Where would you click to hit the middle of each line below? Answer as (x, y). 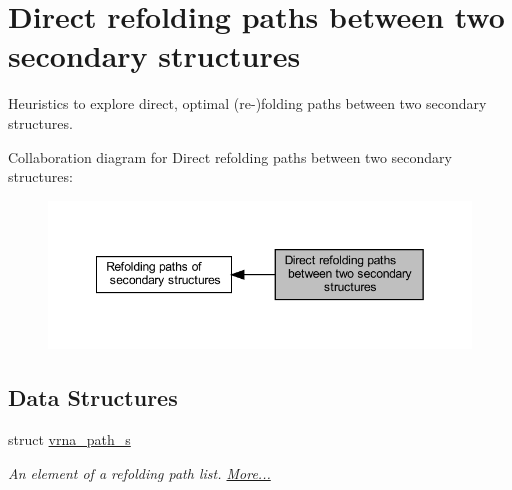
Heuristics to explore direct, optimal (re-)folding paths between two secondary (247, 103)
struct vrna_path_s (69, 439)
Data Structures (93, 397)
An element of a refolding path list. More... (139, 472)
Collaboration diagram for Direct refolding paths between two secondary (230, 156)
